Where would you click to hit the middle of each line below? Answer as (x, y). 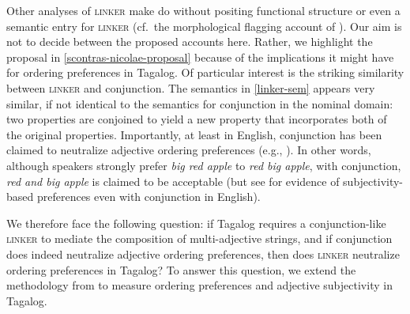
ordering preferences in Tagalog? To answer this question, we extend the (181, 269)
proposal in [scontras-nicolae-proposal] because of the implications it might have (200, 57)
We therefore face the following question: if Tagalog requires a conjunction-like (196, 223)
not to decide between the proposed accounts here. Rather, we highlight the (190, 42)
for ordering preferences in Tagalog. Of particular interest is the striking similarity (205, 72)
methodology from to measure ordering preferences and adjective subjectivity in (199, 285)
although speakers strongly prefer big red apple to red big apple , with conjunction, (204, 165)
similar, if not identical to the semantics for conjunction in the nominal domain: (200, 103)
